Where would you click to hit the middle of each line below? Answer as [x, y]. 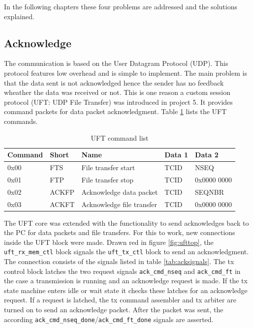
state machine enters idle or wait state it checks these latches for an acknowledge [126, 290]
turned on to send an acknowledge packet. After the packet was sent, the [114, 310]
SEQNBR [209, 192]
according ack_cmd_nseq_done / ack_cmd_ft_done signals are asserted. [109, 319]
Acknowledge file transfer [119, 204]
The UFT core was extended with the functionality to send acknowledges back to [126, 223]
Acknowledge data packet [120, 192]
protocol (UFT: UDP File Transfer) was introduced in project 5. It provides [118, 102]
